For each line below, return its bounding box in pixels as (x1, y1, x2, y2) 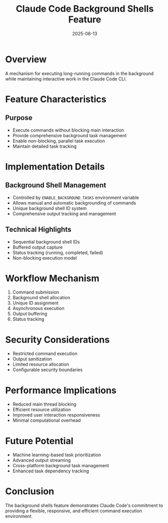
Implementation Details (5, 160, 105, 172)
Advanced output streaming (12, 457, 71, 463)
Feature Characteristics (5, 93, 107, 105)
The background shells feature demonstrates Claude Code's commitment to (5, 502, 163, 509)
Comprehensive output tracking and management (12, 211, 116, 217)
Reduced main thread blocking (12, 401, 77, 408)
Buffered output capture (12, 244, 63, 250)
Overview (5, 54, 47, 65)
